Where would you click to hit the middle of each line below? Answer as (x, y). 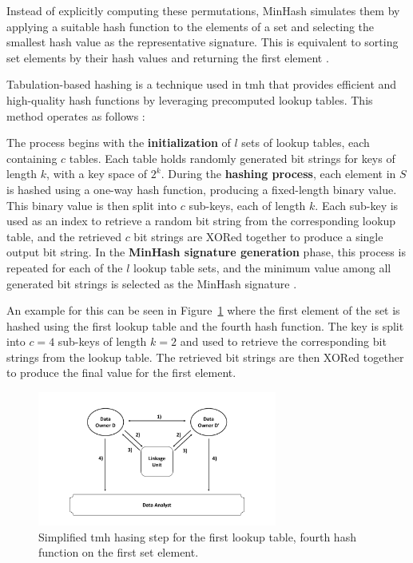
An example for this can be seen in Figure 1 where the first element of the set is (203, 310)
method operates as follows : (76, 115)
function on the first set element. (119, 552)
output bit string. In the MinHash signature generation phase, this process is (206, 252)
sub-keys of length (102, 341)
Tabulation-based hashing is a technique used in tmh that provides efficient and (202, 84)
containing (32, 158)
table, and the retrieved (64, 236)
